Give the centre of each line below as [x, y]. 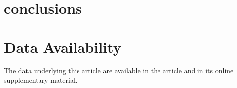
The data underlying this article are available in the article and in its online [119, 70]
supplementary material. [41, 80]
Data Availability [63, 46]
